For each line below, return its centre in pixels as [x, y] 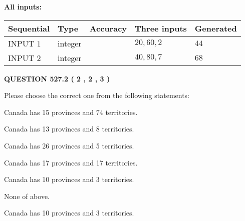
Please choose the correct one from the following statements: [97, 95]
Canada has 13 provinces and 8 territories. [69, 129]
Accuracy [108, 28]
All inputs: [23, 6]
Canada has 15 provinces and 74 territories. [71, 112]
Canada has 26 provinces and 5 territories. [69, 145]
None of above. [27, 196]
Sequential [29, 28]
